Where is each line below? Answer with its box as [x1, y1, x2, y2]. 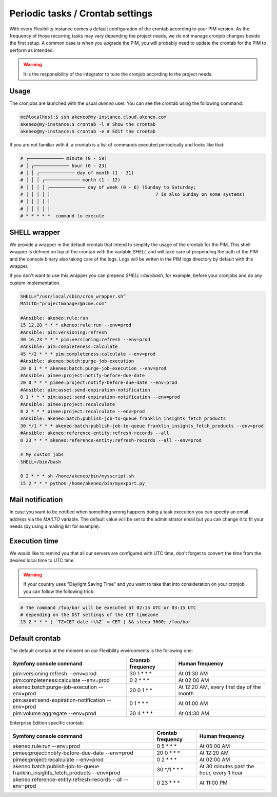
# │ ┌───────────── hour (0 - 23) [20, 162, 107, 169]
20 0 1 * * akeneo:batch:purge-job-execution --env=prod [20, 365, 167, 371]
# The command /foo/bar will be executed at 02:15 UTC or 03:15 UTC [20, 604, 196, 610]
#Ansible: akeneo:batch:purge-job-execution [20, 358, 134, 364]
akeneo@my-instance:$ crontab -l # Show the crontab [20, 121, 156, 127]
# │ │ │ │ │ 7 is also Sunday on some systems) [20, 192, 245, 197]
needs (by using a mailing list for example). [9, 523, 101, 529]
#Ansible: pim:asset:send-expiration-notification [20, 387, 151, 393]
